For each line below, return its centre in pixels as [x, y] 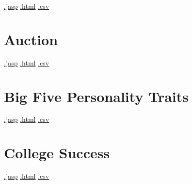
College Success [57, 153]
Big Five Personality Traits [96, 96]
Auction [31, 39]
